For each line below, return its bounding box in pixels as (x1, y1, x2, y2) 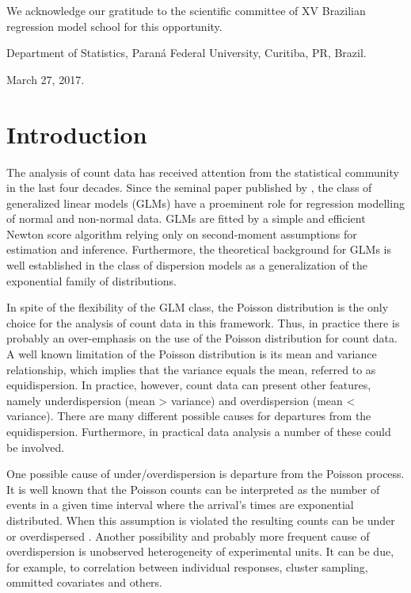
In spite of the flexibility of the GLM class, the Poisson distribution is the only (6, 299, 389, 316)
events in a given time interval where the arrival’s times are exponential (6, 496, 354, 513)
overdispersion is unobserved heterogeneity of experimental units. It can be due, (6, 543, 394, 560)
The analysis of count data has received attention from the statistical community (6, 163, 399, 180)
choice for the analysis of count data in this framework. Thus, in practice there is (6, 314, 400, 331)
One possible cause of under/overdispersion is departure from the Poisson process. (6, 465, 405, 482)
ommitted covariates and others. (6, 574, 162, 591)
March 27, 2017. (6, 71, 85, 87)
